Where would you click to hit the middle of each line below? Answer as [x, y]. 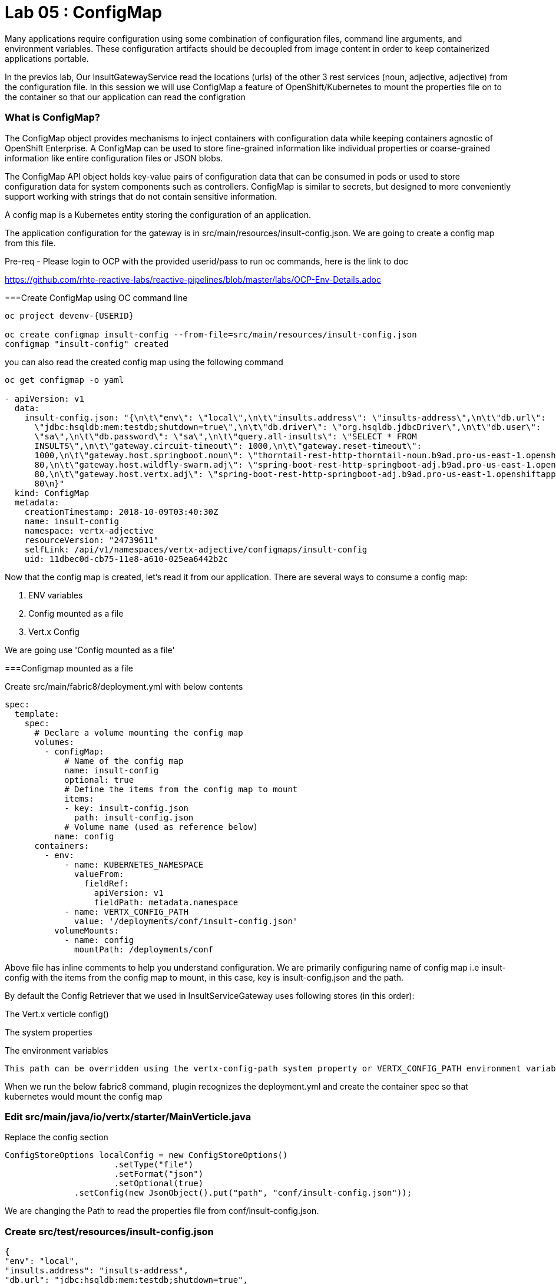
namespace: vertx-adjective [89, 530]
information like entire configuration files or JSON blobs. [114, 158]
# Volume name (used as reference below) [161, 827]
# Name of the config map [124, 761]
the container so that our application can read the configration [125, 97]
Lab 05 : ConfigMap [84, 12]
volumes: [54, 742]
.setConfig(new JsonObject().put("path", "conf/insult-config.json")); [243, 1193]
